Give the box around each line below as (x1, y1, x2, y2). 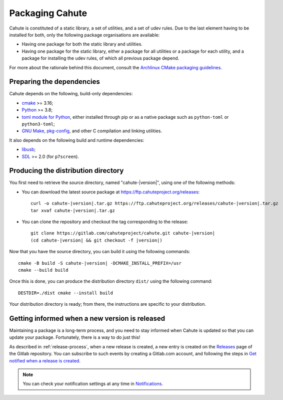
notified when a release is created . (9, 357, 81, 363)
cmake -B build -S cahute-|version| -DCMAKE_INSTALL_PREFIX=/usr (18, 260, 182, 266)
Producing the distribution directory (9, 166, 124, 175)
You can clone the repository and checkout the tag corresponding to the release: (21, 219, 188, 225)
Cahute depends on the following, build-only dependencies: (9, 91, 133, 97)
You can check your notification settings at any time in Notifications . (22, 381, 163, 387)
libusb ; (21, 146, 36, 152)
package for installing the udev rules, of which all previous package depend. (21, 55, 179, 61)
